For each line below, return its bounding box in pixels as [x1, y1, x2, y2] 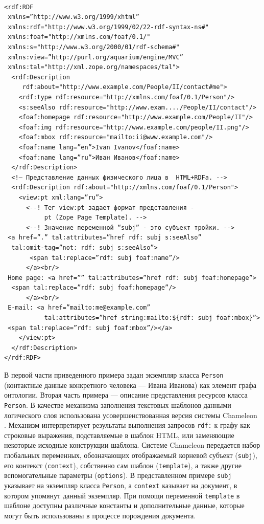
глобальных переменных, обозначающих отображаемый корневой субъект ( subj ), [4, 449, 257, 460]
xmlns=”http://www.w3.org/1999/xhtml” [8, 13, 139, 21]
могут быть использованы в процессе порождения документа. [4, 510, 196, 520]
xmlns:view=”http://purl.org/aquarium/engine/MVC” [8, 53, 183, 61]
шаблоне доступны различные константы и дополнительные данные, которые [4, 500, 245, 511]
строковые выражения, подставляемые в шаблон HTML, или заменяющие [4, 429, 234, 440]
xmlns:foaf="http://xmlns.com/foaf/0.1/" [8, 33, 151, 41]
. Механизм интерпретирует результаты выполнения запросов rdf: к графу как [4, 420, 250, 430]
